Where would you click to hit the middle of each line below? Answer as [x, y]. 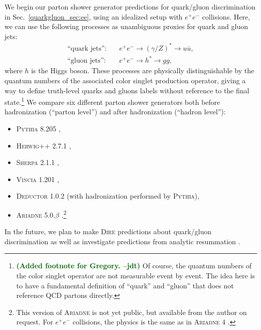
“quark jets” [86, 48]
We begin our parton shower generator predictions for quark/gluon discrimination [130, 7]
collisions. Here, [226, 16]
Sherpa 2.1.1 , [38, 162]
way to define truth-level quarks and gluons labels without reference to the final [127, 90]
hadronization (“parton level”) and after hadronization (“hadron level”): [115, 112]
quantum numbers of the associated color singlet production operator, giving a [125, 80]
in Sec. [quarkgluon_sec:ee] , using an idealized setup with [94, 16]
